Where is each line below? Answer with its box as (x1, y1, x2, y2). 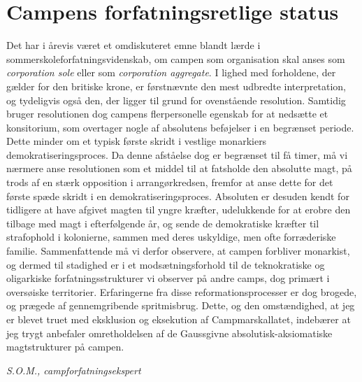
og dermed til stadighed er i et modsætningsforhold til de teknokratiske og (6, 257, 325, 271)
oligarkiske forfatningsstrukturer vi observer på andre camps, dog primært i (6, 271, 330, 285)
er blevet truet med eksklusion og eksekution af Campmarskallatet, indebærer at (6, 312, 351, 326)
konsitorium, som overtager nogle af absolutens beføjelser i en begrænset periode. (6, 120, 354, 134)
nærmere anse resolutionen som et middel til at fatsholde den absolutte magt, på (6, 161, 352, 176)
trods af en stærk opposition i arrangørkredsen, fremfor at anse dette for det (6, 175, 333, 190)
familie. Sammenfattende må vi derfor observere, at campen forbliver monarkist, (6, 243, 350, 258)
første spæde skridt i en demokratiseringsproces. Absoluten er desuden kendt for (6, 188, 349, 203)
